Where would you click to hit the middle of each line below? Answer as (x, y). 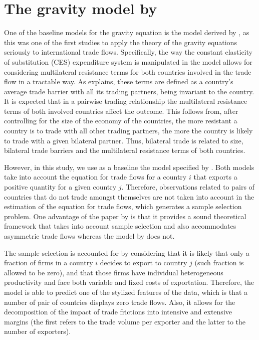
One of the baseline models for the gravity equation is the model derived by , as (127, 32)
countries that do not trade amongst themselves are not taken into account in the (129, 196)
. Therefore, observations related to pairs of (188, 187)
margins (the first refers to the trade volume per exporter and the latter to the (125, 321)
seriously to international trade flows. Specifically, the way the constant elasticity (128, 52)
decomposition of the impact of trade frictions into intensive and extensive (118, 312)
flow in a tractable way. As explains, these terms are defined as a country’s (119, 81)
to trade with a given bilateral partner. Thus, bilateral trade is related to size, (124, 140)
